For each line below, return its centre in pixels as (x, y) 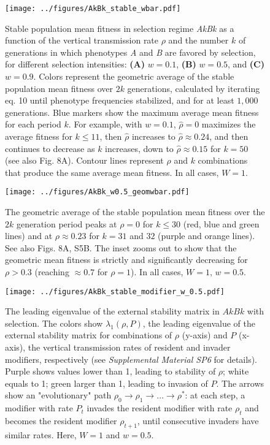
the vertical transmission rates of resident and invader (129, 347)
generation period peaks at (67, 223)
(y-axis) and (205, 335)
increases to (153, 136)
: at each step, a (215, 395)
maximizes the (229, 124)
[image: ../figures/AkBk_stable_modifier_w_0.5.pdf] (115, 291)
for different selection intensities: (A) (75, 64)
